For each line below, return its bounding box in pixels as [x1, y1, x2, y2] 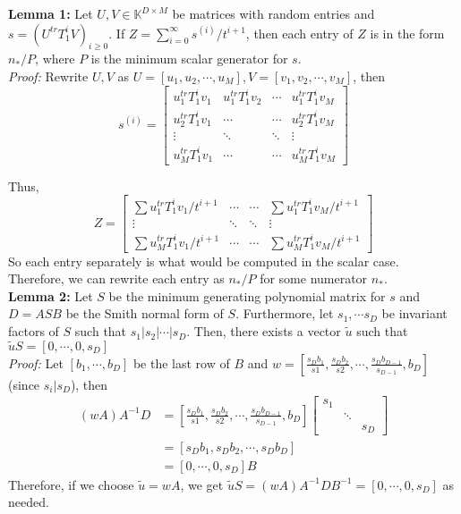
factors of [8, 322, 59, 341]
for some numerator [260, 269, 368, 288]
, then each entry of [245, 23, 354, 42]
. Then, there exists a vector [186, 322, 341, 341]
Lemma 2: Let [8, 286, 93, 305]
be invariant [381, 304, 448, 323]
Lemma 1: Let [8, 4, 93, 22]
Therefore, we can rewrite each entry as [8, 269, 225, 288]
